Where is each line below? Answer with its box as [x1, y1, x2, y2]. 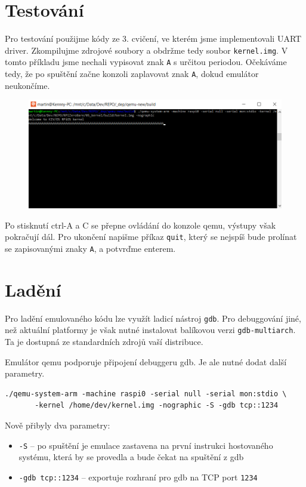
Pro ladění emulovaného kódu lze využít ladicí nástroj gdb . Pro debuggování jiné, [5, 312, 301, 324]
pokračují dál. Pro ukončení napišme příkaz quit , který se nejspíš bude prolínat [5, 230, 297, 243]
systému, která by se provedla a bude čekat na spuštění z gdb [18, 451, 244, 463]
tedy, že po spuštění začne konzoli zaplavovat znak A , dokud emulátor [5, 67, 259, 80]
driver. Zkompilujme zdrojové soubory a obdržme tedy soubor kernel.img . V [5, 44, 288, 56]
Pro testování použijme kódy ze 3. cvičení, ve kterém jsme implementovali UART [5, 32, 302, 45]
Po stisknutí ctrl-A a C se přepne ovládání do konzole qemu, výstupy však [5, 218, 276, 231]
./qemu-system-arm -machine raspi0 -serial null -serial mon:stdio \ [5, 389, 287, 398]
